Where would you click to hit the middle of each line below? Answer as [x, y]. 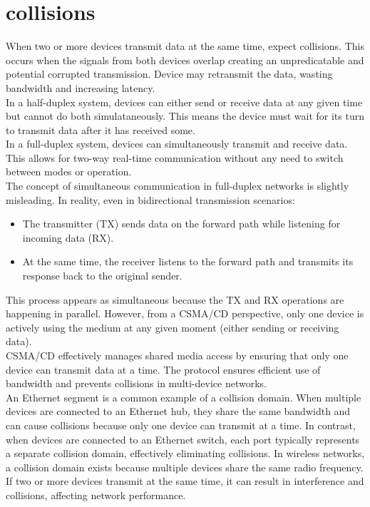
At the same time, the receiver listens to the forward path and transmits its [188, 261]
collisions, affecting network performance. [96, 495]
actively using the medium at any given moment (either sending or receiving [173, 327]
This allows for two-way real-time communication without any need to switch [175, 157]
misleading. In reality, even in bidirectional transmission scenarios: [150, 199]
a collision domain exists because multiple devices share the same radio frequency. [185, 467]
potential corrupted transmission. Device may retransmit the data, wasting [169, 74]
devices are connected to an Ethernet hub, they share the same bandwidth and [178, 411]
